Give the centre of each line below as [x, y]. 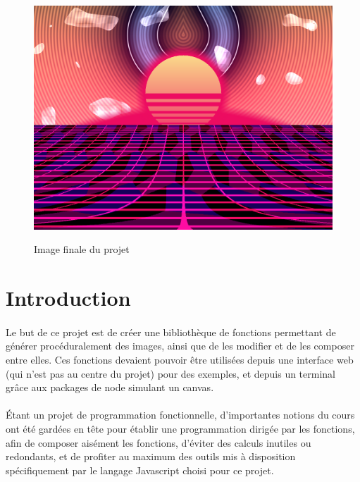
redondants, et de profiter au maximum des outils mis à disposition [151, 456]
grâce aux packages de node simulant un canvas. [110, 387]
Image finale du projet [82, 249]
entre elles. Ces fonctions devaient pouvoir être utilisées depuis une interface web [180, 359]
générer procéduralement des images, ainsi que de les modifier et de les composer [180, 346]
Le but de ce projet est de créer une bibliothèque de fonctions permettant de [171, 332]
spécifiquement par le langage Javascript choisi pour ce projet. [140, 470]
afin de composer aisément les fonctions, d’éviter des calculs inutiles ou [159, 442]
